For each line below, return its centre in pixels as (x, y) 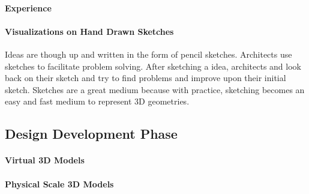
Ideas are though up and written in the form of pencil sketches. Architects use (148, 54)
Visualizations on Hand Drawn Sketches (89, 31)
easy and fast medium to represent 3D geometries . (97, 101)
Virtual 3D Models (45, 160)
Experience (28, 8)
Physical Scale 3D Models (59, 183)
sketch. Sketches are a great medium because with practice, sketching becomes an (155, 89)
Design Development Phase (91, 134)
